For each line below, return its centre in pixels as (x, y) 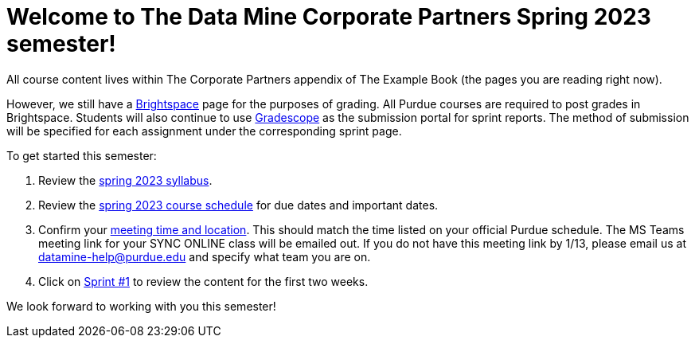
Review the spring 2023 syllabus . (125, 180)
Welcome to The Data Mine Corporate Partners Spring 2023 (329, 17)
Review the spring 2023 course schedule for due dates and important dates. (238, 205)
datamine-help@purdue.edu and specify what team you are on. (205, 256)
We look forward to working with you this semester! (141, 306)
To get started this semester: (82, 155)
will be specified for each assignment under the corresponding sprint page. (204, 131)
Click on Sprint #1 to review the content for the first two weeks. (203, 281)
